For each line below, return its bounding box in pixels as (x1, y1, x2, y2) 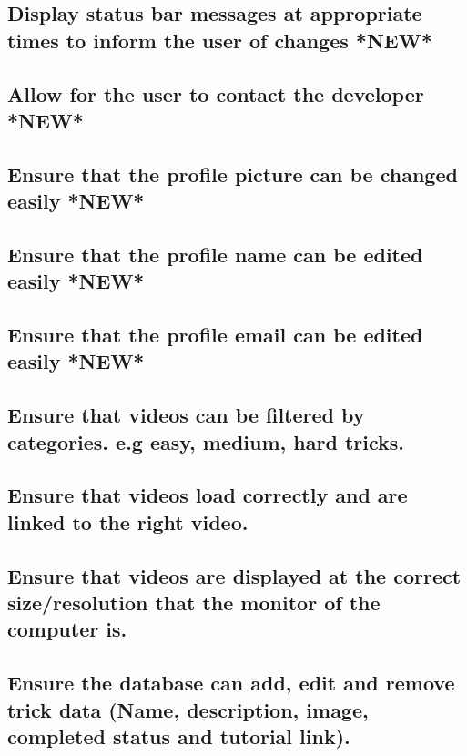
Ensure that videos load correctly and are (7, 481, 408, 509)
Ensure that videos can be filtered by (7, 401, 365, 429)
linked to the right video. (7, 507, 249, 536)
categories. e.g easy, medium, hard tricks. (7, 427, 405, 455)
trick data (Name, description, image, (7, 695, 369, 723)
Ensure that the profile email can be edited (7, 321, 423, 349)
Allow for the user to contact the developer (7, 79, 424, 107)
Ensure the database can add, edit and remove (7, 669, 455, 697)
